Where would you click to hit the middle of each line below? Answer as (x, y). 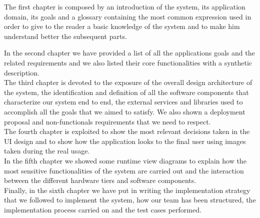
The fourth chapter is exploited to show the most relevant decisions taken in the (127, 131)
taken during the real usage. (47, 151)
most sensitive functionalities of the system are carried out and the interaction (124, 170)
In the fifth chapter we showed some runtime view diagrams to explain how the (125, 160)
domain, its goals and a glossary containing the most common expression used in (128, 16)
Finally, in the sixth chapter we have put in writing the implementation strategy (127, 190)
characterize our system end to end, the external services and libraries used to (123, 102)
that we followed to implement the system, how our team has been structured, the (130, 200)
